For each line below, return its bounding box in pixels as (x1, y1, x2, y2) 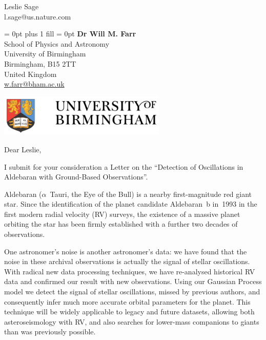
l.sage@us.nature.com (4, 11, 71, 22)
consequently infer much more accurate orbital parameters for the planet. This (4, 296, 251, 307)
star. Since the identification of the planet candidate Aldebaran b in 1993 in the (4, 198, 257, 209)
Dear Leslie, (4, 144, 42, 154)
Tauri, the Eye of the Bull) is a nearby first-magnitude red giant (50, 188, 252, 199)
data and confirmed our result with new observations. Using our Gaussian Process (4, 276, 262, 287)
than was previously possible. (4, 326, 96, 337)
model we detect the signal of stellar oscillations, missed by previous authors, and (4, 286, 260, 297)
